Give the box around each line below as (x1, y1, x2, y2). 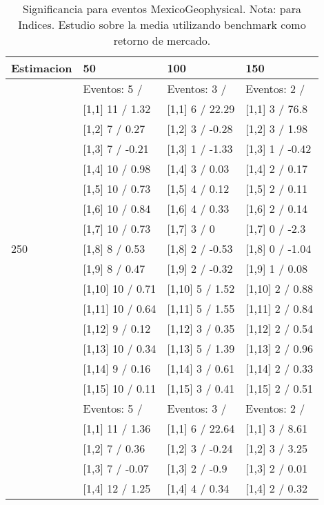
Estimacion (11, 60, 72, 76)
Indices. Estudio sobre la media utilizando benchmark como (18, 17, 306, 32)
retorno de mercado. (113, 32, 211, 48)
